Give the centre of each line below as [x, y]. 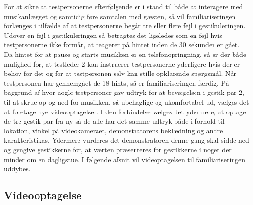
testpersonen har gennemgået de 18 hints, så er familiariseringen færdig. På [117, 83]
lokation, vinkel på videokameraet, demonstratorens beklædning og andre [114, 130]
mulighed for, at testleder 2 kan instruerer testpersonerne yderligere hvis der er [122, 64]
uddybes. [17, 169]
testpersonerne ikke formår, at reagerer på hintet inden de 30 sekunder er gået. [122, 45]
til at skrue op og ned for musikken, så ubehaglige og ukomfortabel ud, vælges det [126, 102]
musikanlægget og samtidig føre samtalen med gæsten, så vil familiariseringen [120, 16]
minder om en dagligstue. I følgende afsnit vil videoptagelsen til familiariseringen [125, 159]
